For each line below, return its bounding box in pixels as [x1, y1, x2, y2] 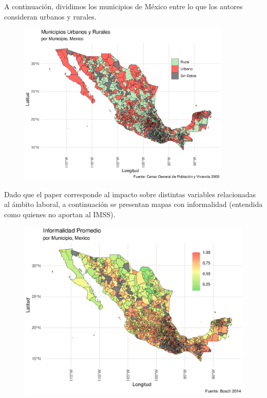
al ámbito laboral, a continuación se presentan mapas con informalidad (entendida [4, 199, 263, 210]
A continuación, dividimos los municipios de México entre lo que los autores [4, 1, 243, 11]
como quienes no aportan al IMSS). [4, 209, 116, 219]
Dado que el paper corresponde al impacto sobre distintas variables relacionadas [4, 188, 256, 199]
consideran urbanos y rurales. [4, 11, 97, 22]
